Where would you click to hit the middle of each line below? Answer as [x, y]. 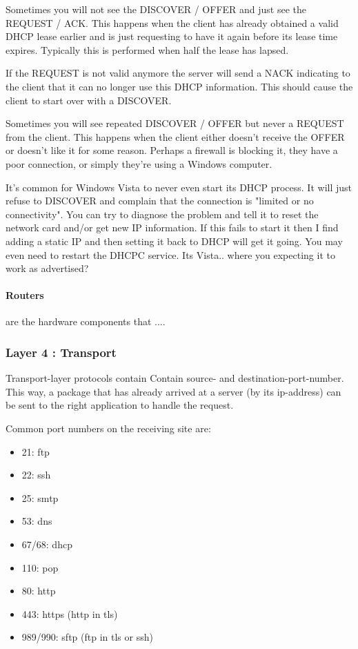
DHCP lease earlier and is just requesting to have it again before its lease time [172, 36]
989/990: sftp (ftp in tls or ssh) [87, 637]
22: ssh [36, 475]
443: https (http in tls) [70, 613]
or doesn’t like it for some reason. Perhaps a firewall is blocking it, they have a [172, 150]
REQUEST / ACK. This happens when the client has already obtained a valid [172, 22]
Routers [25, 295]
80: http [39, 591]
